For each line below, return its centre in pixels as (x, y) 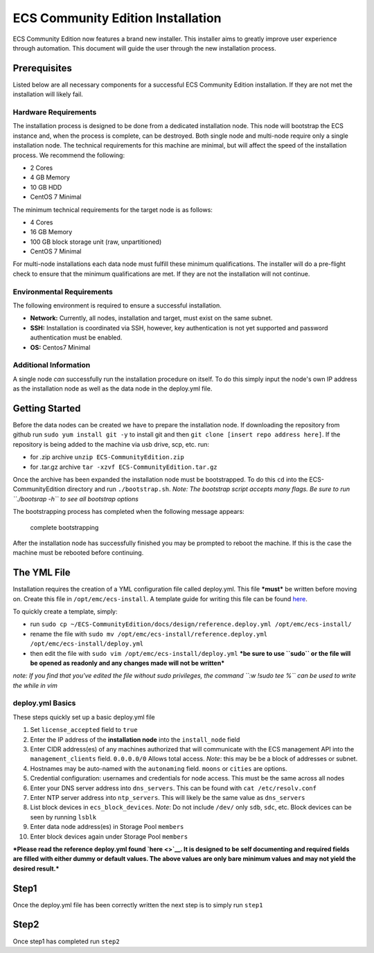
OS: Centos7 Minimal (60, 347)
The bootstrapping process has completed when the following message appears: (129, 512)
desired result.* (36, 869)
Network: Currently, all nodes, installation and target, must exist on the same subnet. (151, 318)
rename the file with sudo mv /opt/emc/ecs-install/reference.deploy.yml (149, 634)
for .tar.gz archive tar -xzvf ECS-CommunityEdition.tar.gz (124, 467)
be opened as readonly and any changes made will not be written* (127, 663)
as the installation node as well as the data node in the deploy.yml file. (113, 389)
